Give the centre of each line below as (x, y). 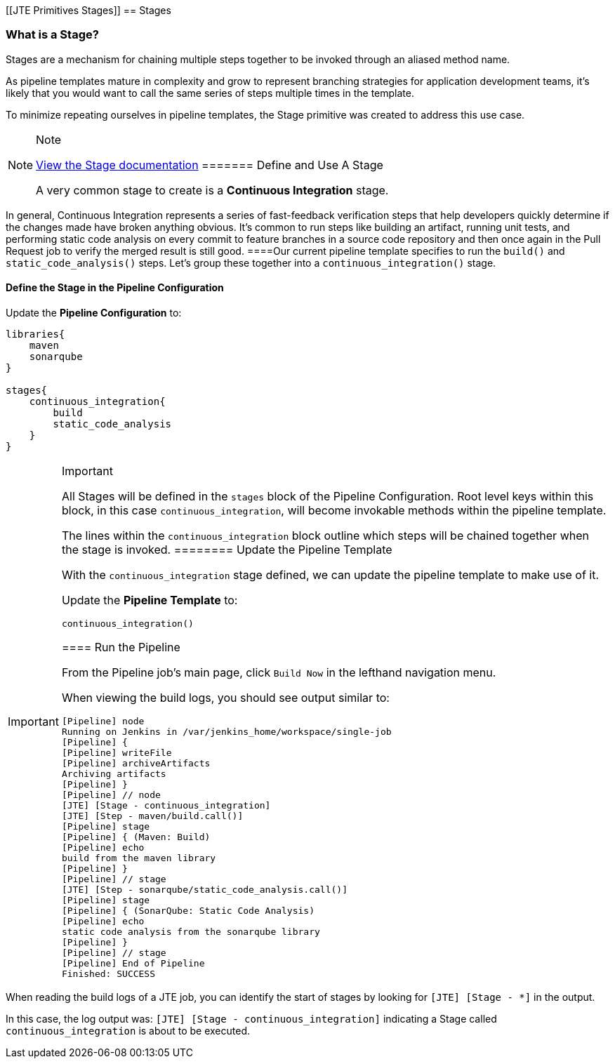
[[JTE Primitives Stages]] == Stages (88, 10)
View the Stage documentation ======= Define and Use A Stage (210, 165)
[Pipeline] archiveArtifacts (136, 763)
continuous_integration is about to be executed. (128, 1030)
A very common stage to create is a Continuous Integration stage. (212, 190)
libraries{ (35, 334)
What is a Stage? (52, 35)
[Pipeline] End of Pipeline (133, 963)
